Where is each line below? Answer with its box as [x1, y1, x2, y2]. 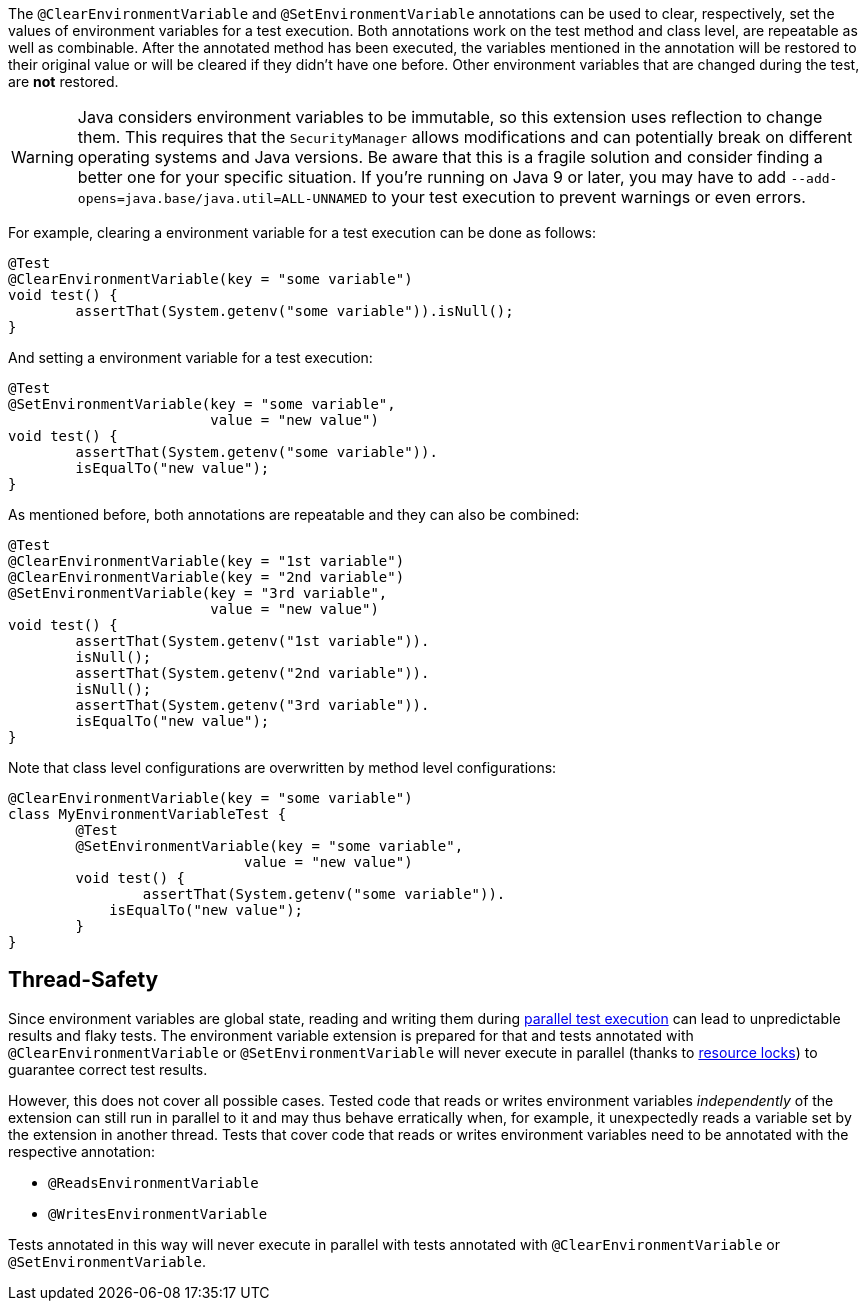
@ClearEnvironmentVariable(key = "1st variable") [8, 553, 405, 569]
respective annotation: [8, 1142, 155, 1160]
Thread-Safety [8, 967, 159, 993]
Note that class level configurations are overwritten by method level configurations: [8, 759, 557, 776]
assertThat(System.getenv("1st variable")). [75, 633, 430, 649]
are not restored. [8, 73, 119, 90]
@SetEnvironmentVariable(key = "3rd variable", [8, 585, 388, 601]
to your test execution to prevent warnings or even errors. [371, 187, 806, 207]
